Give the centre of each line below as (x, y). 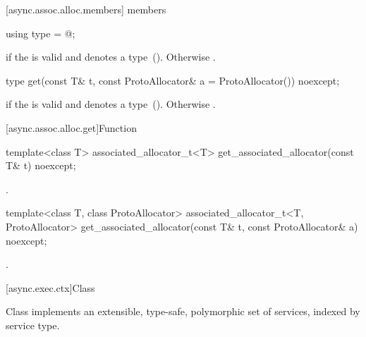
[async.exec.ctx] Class (50, 287)
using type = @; (41, 33)
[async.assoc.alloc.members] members (86, 9)
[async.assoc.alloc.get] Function (71, 127)
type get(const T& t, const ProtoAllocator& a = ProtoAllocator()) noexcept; (173, 80)
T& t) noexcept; (41, 165)
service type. (33, 325)
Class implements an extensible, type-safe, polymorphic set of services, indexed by (183, 311)
